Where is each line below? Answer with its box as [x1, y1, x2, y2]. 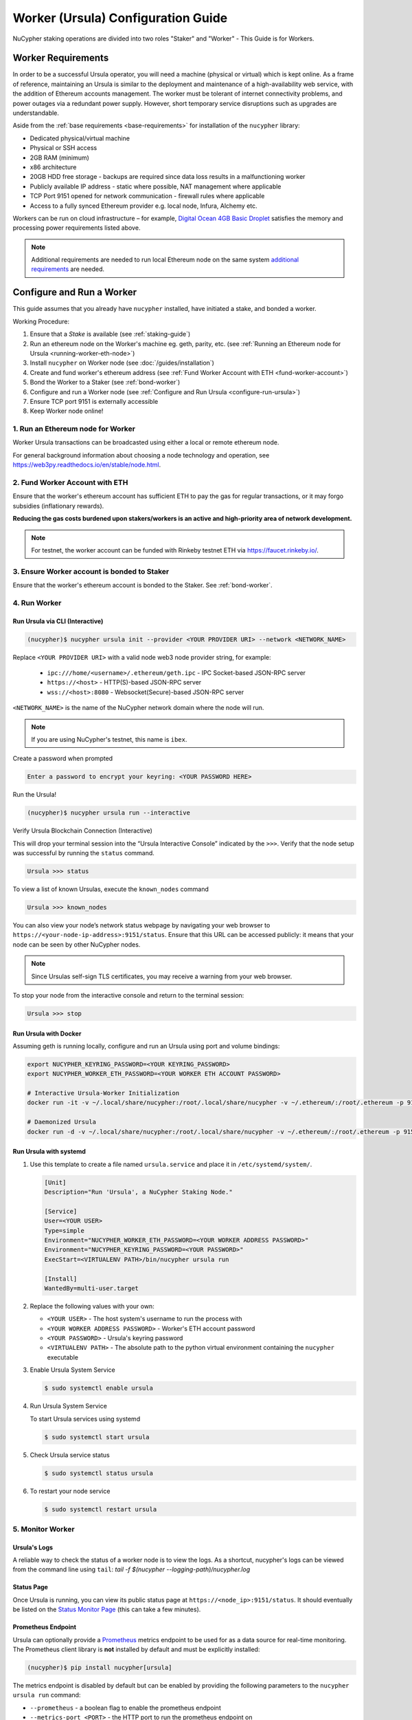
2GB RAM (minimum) [30, 153, 89, 162]
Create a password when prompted [12, 754, 113, 763]
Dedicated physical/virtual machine [30, 134, 130, 142]
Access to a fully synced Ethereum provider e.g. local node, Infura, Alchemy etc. [30, 202, 257, 210]
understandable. [12, 109, 60, 117]
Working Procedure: [12, 317, 70, 325]
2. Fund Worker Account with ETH [12, 477, 128, 487]
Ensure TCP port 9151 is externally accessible [30, 397, 159, 405]
